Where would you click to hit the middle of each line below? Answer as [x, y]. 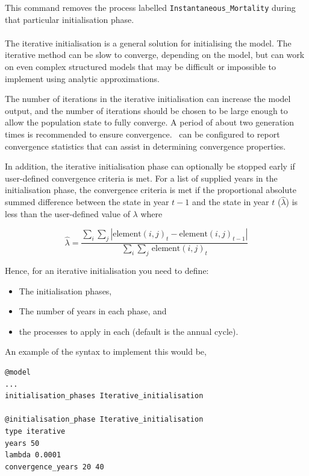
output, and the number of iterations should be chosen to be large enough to [146, 110]
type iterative [35, 431]
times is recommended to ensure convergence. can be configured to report [142, 134]
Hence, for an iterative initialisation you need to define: [107, 270]
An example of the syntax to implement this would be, [106, 351]
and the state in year [230, 202]
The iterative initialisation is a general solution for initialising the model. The [148, 43]
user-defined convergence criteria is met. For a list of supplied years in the [141, 178]
